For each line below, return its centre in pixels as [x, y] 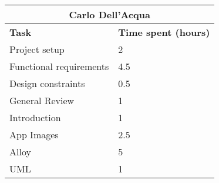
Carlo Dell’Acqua [109, 14]
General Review [42, 100]
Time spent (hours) [164, 32]
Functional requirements [59, 66]
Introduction [35, 117]
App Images [34, 134]
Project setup [37, 49]
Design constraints [47, 83]
